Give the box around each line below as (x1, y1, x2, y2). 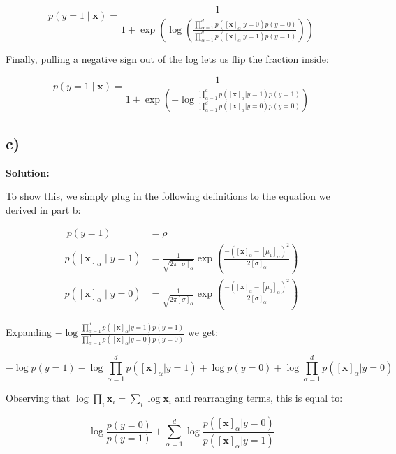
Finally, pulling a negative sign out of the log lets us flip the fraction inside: (6, 51, 329, 66)
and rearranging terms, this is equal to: (175, 390, 343, 405)
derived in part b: (6, 202, 81, 217)
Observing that (6, 390, 71, 405)
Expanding (6, 325, 52, 339)
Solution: (6, 165, 50, 180)
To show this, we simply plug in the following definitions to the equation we (6, 189, 330, 203)
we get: (187, 325, 219, 339)
